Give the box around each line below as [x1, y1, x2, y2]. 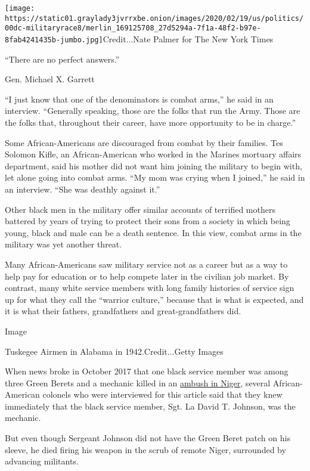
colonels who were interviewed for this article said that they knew [42, 388, 283, 401]
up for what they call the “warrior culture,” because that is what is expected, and [5, 293, 304, 305]
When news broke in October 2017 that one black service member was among [5, 365, 289, 377]
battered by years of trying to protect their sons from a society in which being [5, 215, 290, 227]
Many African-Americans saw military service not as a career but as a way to [5, 258, 288, 270]
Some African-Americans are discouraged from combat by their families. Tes [5, 136, 283, 148]
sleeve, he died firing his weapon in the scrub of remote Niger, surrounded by [5, 443, 286, 455]
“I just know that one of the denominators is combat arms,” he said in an [5, 92, 274, 105]
